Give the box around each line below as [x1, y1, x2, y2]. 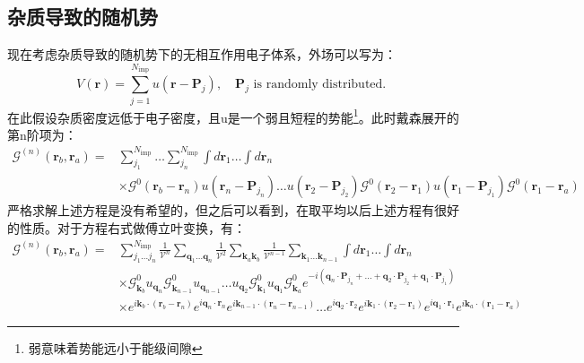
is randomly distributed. [253, 78, 387, 91]
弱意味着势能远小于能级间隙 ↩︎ [28, 338, 203, 357]
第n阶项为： [7, 125, 77, 143]
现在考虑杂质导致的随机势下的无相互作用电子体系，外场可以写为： [7, 45, 397, 64]
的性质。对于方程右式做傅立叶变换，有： [7, 218, 246, 237]
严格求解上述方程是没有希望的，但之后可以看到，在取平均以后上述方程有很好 [7, 201, 459, 220]
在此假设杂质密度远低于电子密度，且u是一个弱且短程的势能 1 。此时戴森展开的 [7, 105, 459, 126]
